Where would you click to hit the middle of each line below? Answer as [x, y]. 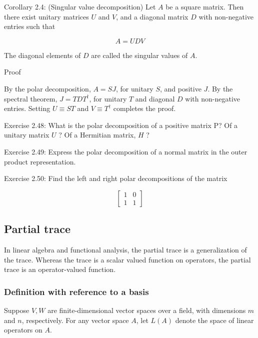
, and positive [181, 88]
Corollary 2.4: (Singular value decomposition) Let [80, 6]
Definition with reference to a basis [76, 291]
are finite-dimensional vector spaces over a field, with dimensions [147, 310]
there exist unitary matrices [46, 16]
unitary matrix [27, 135]
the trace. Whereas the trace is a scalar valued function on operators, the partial [127, 259]
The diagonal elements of [42, 55]
